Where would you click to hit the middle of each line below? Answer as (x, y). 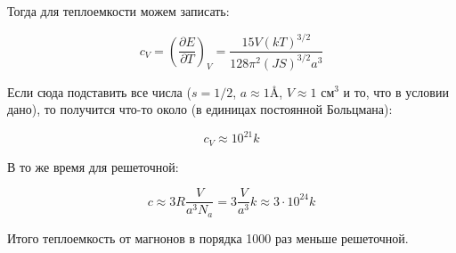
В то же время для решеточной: (93, 166)
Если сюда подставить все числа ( (99, 91)
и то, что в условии (396, 91)
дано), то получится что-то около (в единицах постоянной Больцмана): (200, 109)
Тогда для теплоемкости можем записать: (118, 11)
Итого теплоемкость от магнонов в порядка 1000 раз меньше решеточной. (208, 237)
